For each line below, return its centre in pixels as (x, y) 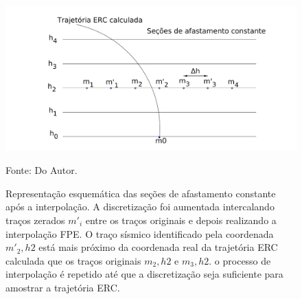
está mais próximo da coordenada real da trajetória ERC (158, 247)
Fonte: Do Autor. (42, 170)
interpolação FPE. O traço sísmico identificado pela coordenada (140, 233)
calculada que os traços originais (73, 260)
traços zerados (35, 220)
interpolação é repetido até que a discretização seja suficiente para (144, 274)
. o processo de (240, 260)
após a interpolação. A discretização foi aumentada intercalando (140, 207)
